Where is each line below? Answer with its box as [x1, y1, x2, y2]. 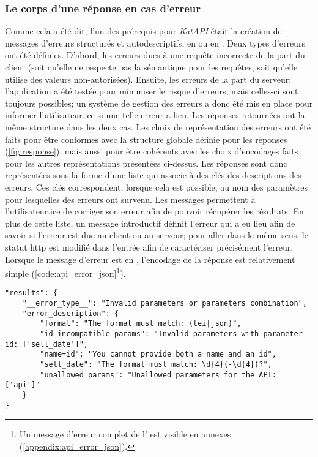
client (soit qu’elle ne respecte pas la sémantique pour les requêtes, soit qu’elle [5, 61, 298, 73]
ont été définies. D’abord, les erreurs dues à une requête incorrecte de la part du [5, 48, 305, 61]
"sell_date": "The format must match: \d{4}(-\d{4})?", [40, 360, 272, 369]
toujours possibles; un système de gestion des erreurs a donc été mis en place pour [5, 96, 313, 109]
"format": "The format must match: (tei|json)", [40, 319, 242, 328]
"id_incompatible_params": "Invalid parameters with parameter [40, 329, 303, 338]
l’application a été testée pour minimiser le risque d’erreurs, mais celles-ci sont [5, 85, 298, 97]
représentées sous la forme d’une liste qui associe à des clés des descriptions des [5, 168, 301, 181]
